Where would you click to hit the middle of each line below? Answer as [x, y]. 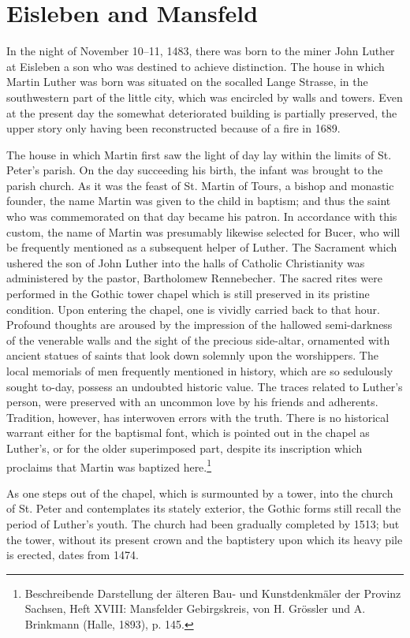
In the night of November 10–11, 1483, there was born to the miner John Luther [201, 51]
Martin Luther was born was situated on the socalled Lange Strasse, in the [187, 82]
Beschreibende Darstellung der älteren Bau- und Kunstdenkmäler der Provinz [213, 593]
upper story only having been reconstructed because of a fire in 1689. [173, 128]
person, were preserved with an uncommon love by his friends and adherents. [192, 402]
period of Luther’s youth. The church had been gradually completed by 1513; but [203, 524]
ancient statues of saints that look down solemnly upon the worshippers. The [192, 355]
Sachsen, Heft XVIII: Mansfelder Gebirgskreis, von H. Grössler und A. [195, 608]
